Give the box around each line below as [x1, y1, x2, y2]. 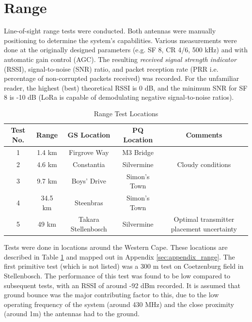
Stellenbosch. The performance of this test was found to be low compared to [4, 270, 231, 280]
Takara [78, 214, 99, 224]
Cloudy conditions [177, 159, 231, 169]
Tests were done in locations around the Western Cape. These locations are [4, 242, 228, 252]
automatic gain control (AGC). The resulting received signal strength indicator [4, 54, 236, 64]
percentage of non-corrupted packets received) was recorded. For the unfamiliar [4, 73, 239, 83]
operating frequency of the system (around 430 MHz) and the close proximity [4, 299, 234, 309]
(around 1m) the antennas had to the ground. [4, 308, 140, 319]
